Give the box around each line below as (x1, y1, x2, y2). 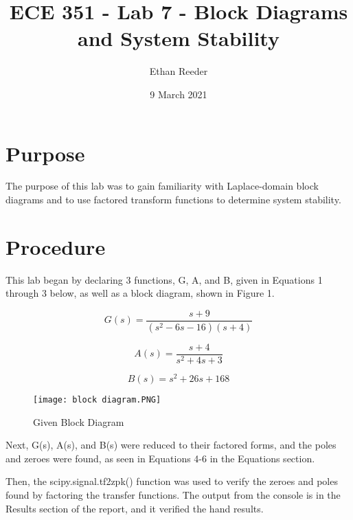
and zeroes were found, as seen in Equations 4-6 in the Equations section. (5, 451, 315, 465)
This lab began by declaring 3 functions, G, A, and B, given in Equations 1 (5, 272, 323, 286)
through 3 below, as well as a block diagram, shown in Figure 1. (5, 286, 275, 300)
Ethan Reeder (149, 64, 208, 78)
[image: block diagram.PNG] (33, 394, 161, 405)
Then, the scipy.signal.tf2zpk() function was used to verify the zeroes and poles (5, 474, 338, 488)
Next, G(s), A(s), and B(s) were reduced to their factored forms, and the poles (5, 438, 337, 452)
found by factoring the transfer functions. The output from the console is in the (5, 488, 341, 502)
